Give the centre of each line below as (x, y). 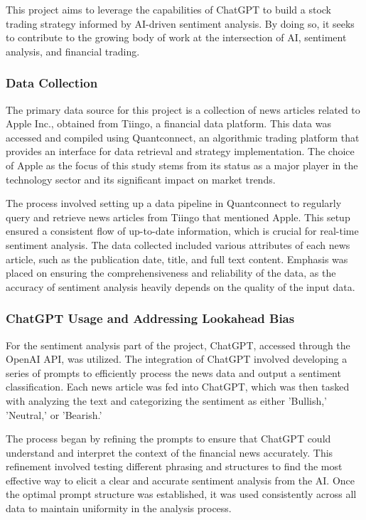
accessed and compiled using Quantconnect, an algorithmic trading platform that (183, 137)
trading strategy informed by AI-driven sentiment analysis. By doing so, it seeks (180, 23)
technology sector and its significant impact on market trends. (141, 179)
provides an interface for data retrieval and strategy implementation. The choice (180, 151)
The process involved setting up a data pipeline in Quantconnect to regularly (174, 203)
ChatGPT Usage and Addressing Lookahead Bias (150, 318)
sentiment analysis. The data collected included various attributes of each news (178, 244)
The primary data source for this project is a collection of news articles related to (183, 109)
